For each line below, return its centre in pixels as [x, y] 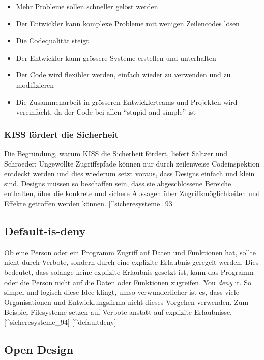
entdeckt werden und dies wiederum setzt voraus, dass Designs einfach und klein [129, 173]
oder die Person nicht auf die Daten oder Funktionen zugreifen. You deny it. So [128, 282]
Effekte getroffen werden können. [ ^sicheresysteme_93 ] [89, 203]
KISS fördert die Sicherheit [61, 134]
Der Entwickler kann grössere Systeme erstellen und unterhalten [116, 57]
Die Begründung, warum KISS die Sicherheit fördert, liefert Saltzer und [116, 153]
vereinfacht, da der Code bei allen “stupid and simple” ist [106, 112]
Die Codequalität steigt [52, 40]
